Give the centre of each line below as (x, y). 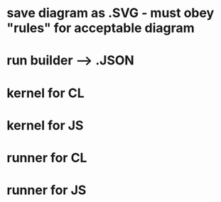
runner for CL (47, 158)
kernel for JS (45, 125)
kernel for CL (45, 93)
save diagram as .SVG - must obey (110, 13)
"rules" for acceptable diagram (101, 28)
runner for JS (47, 190)
